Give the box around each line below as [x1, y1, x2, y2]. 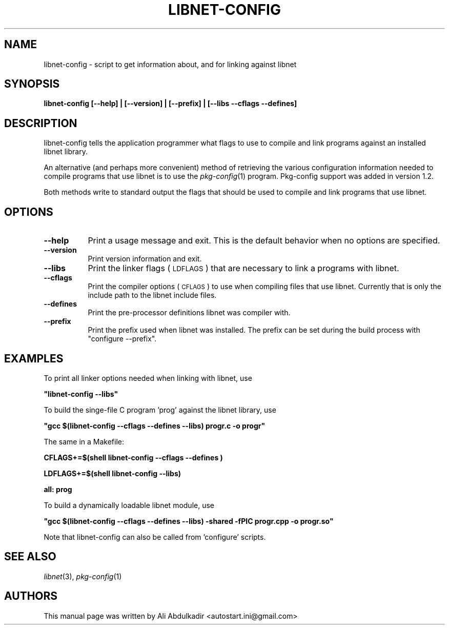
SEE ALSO [4, 550, 56, 563]
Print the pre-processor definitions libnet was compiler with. [88, 308, 291, 317]
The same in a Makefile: [44, 437, 125, 446]
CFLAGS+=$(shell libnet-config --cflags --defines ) [44, 453, 223, 462]
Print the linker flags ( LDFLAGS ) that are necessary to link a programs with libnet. [88, 263, 399, 274]
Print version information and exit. [88, 254, 202, 263]
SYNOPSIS [4, 77, 60, 91]
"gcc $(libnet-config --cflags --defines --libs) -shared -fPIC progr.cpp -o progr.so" [44, 516, 334, 525]
